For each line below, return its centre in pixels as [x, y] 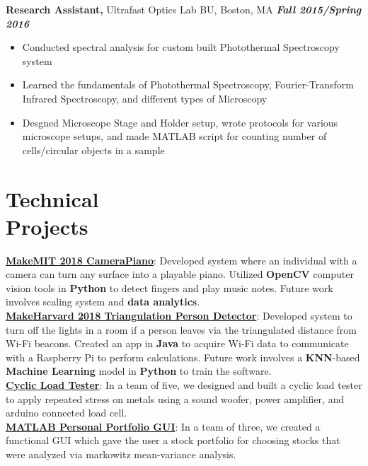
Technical [52, 198]
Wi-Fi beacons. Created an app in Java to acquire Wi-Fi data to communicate [177, 343]
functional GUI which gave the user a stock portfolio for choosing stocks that [173, 440]
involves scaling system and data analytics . [103, 302]
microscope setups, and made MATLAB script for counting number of [174, 136]
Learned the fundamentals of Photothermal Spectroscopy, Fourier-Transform [188, 85]
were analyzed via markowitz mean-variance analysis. [121, 454]
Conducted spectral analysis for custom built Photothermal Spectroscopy [181, 47]
